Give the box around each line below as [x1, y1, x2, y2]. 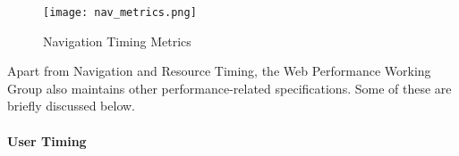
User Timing [7, 131, 87, 150]
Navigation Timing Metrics [43, 31, 191, 50]
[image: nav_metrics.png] [43, 6, 197, 19]
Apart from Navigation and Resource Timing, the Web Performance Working [7, 62, 431, 80]
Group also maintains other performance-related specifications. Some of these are [7, 78, 452, 97]
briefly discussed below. [7, 96, 135, 115]
